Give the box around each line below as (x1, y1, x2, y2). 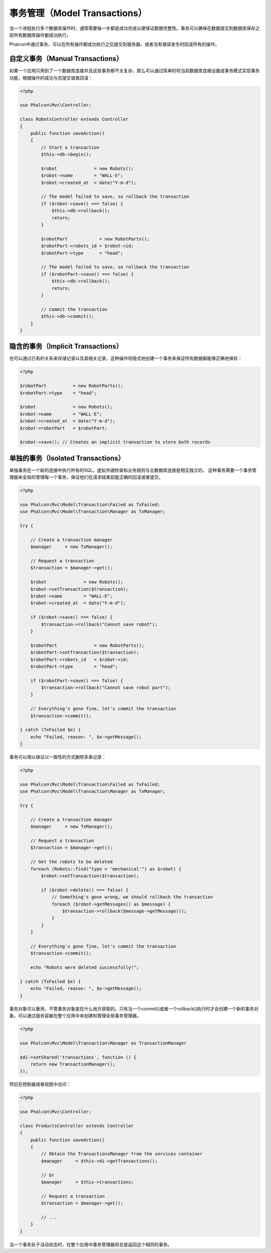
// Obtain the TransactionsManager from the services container (41, 1151, 203, 1157)
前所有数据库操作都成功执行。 (9, 32, 71, 38)
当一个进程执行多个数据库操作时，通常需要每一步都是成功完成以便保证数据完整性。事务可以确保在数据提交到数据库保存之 (9, 25, 260, 31)
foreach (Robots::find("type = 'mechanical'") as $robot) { (30, 866, 182, 872)
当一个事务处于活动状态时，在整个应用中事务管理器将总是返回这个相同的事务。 (9, 1241, 172, 1247)
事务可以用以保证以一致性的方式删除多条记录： (9, 754, 106, 760)
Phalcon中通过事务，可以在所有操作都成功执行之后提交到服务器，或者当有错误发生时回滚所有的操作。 (9, 41, 220, 47)
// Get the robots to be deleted (30, 859, 113, 865)
